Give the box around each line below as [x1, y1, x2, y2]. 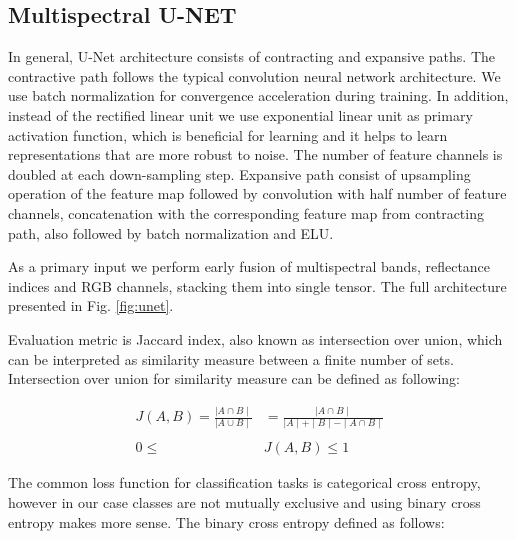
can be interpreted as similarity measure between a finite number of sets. [8, 348, 454, 369]
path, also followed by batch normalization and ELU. [8, 222, 334, 243]
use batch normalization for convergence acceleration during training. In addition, [8, 85, 509, 106]
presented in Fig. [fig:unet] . [8, 295, 174, 316]
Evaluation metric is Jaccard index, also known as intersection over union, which [8, 328, 503, 349]
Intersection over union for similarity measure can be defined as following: [8, 368, 461, 389]
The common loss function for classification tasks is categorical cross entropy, [8, 472, 481, 493]
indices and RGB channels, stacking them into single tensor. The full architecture [8, 275, 507, 296]
